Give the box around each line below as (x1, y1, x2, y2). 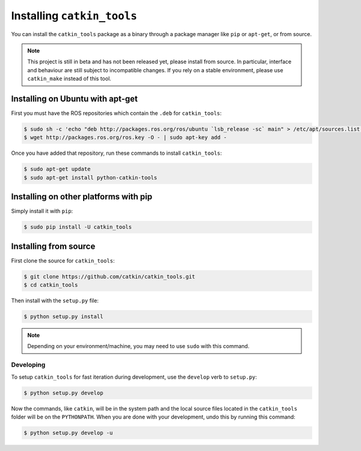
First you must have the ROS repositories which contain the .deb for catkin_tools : (11, 110, 222, 117)
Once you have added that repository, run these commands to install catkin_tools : (11, 149, 222, 157)
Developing (11, 361, 46, 369)
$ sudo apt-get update (23, 166, 91, 173)
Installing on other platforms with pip (11, 191, 153, 202)
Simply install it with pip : (11, 208, 73, 215)
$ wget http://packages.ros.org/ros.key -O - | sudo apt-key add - (23, 134, 227, 141)
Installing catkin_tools (11, 9, 138, 22)
